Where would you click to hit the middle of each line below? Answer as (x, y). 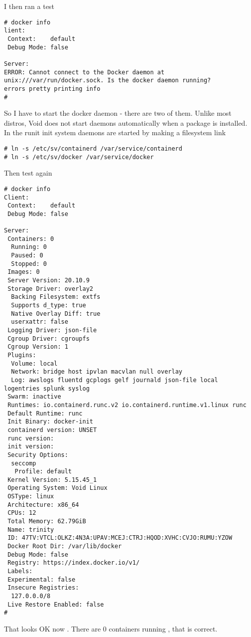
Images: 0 (24, 272)
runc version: (31, 438)
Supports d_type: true (49, 306)
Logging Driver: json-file (52, 330)
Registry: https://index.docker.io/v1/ (74, 563)
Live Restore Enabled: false (56, 604)
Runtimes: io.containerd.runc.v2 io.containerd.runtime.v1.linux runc (127, 405)
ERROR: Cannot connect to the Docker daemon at (84, 72)
